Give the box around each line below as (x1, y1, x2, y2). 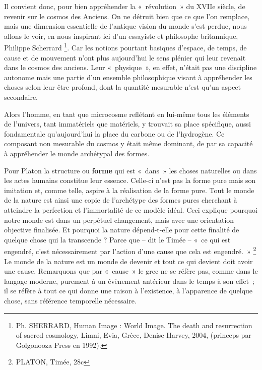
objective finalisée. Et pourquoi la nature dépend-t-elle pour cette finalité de (4, 224, 239, 235)
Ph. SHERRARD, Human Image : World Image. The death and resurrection (16, 320, 252, 330)
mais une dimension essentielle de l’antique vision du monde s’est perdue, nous (4, 21, 247, 31)
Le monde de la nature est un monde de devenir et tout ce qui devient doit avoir (4, 256, 253, 266)
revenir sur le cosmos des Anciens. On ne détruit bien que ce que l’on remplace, (4, 11, 250, 21)
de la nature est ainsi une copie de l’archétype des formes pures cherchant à (4, 195, 237, 205)
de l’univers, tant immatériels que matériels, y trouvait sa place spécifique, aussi (4, 118, 251, 129)
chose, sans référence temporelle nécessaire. (4, 295, 137, 305)
